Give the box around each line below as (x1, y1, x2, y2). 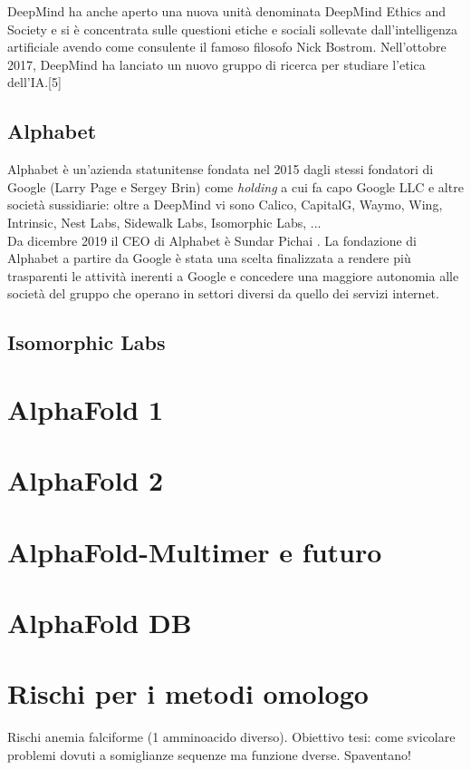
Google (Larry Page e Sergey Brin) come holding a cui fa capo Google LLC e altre (7, 177, 464, 196)
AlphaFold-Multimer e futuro (7, 532, 382, 570)
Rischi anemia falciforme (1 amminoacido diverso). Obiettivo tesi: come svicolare (7, 727, 456, 746)
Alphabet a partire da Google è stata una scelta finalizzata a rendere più (7, 249, 411, 268)
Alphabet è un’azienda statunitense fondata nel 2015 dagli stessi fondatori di (7, 160, 434, 179)
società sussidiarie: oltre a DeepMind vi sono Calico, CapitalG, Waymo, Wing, (7, 195, 443, 214)
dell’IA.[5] (7, 73, 62, 92)
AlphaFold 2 (7, 462, 164, 499)
